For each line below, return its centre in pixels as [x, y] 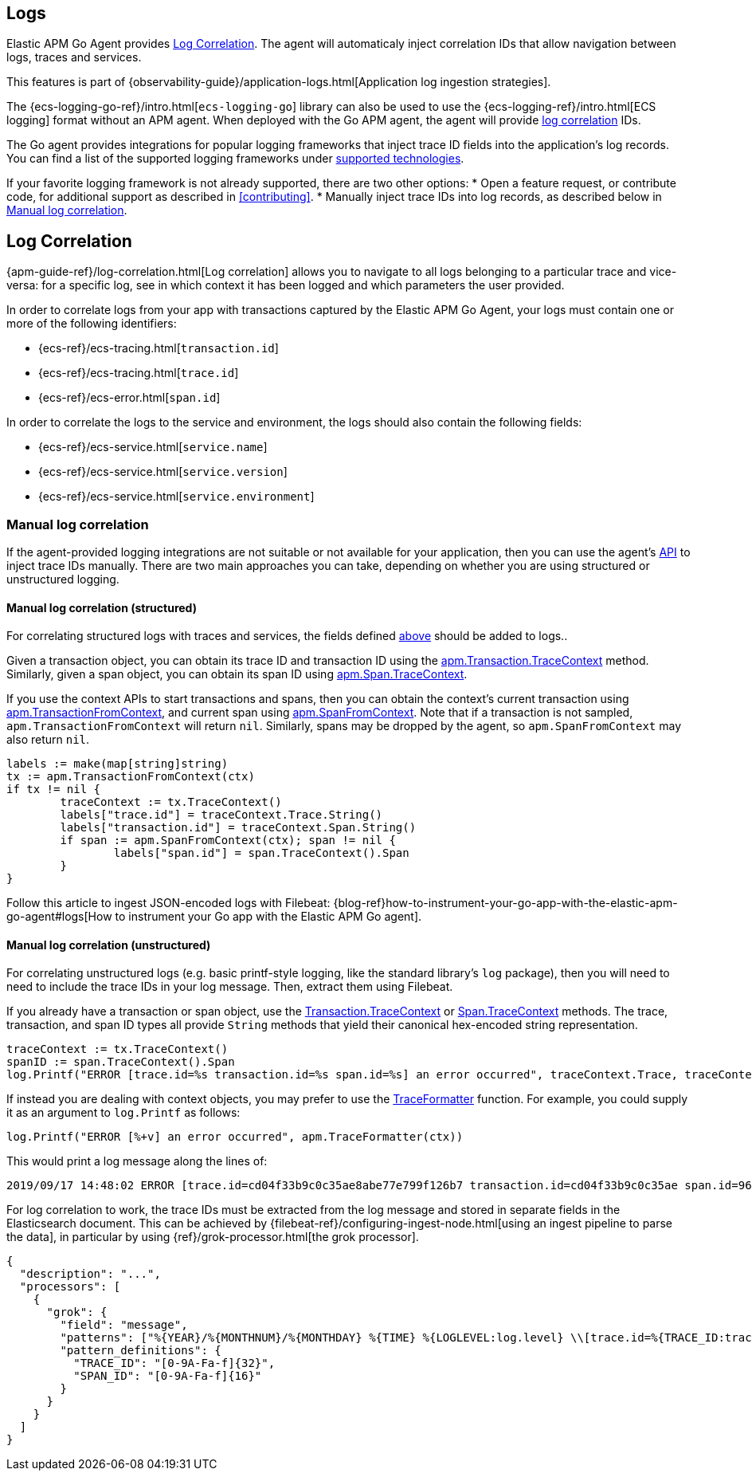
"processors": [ [70, 1287]
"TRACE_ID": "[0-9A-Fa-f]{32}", [174, 1363]
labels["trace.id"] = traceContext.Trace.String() [221, 815]
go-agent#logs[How [59, 917]
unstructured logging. [63, 579]
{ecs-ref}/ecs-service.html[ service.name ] [153, 447]
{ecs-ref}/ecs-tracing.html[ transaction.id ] [159, 348]
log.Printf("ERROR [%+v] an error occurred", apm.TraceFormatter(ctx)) [235, 1137]
